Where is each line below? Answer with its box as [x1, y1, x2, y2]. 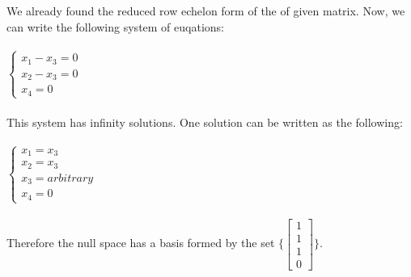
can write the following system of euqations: [6, 18, 224, 35]
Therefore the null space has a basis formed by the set [6, 234, 275, 251]
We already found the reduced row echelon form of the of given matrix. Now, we [6, 2, 405, 19]
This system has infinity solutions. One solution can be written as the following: [6, 113, 403, 130]
